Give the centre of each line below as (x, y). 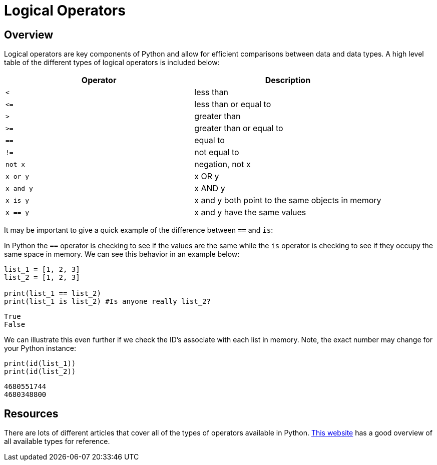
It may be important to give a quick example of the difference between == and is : (139, 230)
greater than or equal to (239, 128)
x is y (17, 200)
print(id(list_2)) (40, 372)
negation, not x (223, 164)
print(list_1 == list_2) (53, 294)
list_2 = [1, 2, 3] (42, 278)
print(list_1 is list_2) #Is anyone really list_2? (108, 302)
